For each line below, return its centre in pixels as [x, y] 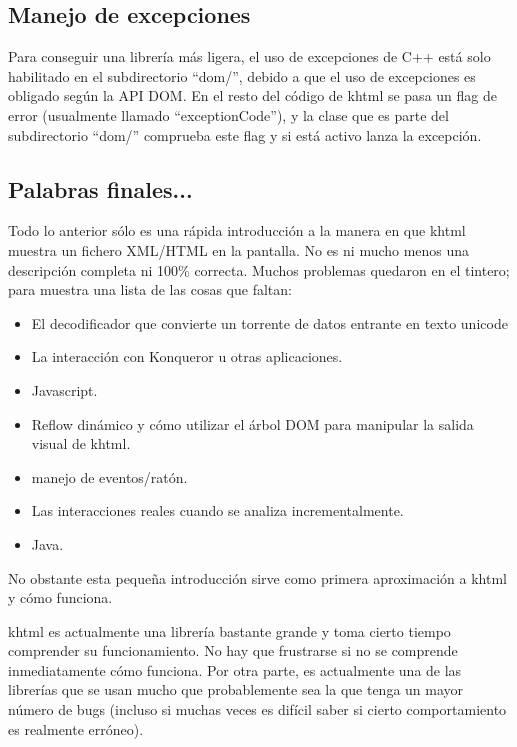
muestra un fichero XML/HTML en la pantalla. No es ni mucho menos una [239, 249]
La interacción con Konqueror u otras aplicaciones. [187, 356]
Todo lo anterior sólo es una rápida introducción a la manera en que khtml [237, 230]
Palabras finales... [100, 188]
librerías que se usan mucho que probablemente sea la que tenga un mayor [236, 689]
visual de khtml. [81, 443]
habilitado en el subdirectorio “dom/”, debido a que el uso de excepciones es [242, 75]
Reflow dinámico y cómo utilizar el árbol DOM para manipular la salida [252, 423]
